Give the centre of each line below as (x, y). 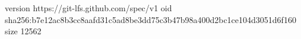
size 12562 (23, 31)
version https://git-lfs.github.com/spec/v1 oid (88, 8)
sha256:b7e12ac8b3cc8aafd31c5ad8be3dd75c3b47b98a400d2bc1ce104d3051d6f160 (150, 19)
